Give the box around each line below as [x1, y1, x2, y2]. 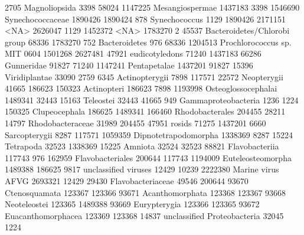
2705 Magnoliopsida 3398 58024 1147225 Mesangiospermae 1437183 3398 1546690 [5, 1, 300, 13]
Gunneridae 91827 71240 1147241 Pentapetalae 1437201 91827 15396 [5, 58, 253, 71]
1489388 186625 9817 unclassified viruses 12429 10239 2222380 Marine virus [5, 163, 279, 175]
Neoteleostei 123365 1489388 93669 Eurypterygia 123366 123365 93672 [5, 198, 260, 210]
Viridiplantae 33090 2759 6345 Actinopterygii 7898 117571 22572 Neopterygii [5, 70, 283, 83]
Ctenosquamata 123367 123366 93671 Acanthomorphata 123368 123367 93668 [5, 186, 286, 198]
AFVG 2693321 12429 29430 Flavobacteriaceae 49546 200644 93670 [5, 174, 249, 187]
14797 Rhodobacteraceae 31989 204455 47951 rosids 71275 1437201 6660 [5, 116, 266, 129]
